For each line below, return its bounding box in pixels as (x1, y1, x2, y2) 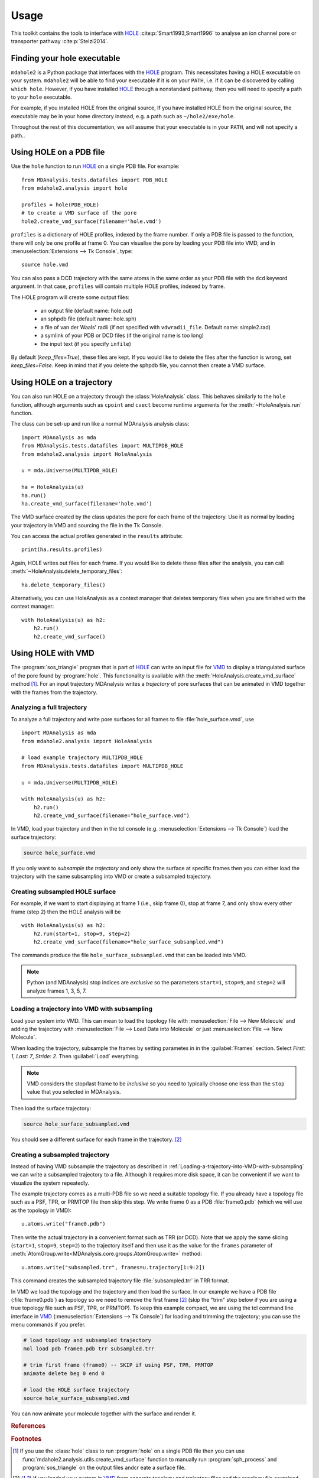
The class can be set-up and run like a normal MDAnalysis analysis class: (11, 420, 190, 427)
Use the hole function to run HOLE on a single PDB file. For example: (11, 163, 180, 170)
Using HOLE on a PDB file (11, 147, 105, 157)
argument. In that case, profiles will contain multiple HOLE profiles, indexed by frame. (11, 283, 226, 290)
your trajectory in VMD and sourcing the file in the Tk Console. (11, 521, 164, 529)
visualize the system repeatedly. (11, 1179, 90, 1187)
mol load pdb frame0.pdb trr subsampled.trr (23, 1345, 155, 1352)
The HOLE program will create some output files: (11, 293, 130, 301)
